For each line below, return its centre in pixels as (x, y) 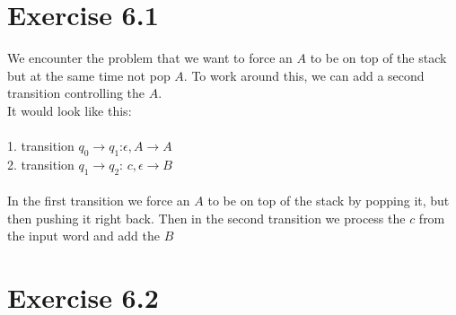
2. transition (41, 164)
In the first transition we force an (99, 201)
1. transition (41, 146)
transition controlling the (76, 93)
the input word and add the (84, 236)
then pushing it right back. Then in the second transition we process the (206, 218)
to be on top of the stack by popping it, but (329, 201)
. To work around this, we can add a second (304, 75)
